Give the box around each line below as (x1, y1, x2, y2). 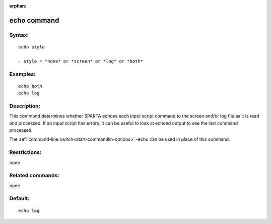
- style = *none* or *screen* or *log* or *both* (18, 58, 144, 64)
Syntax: (9, 31, 29, 38)
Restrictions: (9, 149, 42, 156)
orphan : (9, 3, 27, 9)
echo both (18, 83, 42, 89)
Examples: (9, 71, 36, 78)
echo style (18, 44, 45, 50)
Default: (9, 195, 30, 202)
